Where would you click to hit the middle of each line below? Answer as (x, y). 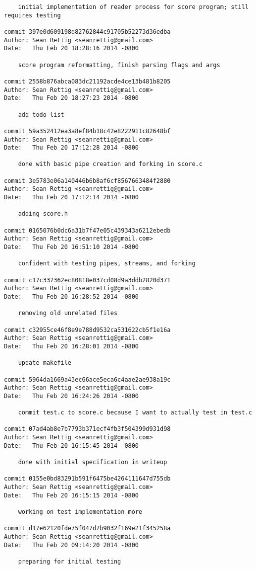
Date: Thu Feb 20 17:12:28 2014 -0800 (72, 148)
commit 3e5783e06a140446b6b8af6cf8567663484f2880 (87, 181)
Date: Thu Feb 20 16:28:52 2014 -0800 (72, 296)
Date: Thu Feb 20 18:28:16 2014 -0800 (72, 48)
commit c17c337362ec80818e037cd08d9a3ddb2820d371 (87, 280)
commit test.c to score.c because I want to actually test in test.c (135, 413)
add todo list (41, 115)
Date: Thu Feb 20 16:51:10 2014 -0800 (72, 247)
